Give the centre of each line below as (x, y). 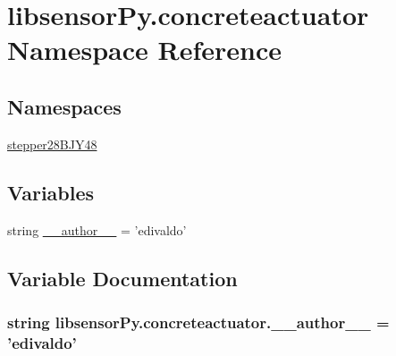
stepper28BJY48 (52, 144)
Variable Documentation (122, 278)
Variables (51, 192)
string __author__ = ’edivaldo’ (97, 229)
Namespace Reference (144, 50)
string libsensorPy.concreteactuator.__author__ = (198, 322)
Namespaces (64, 106)
